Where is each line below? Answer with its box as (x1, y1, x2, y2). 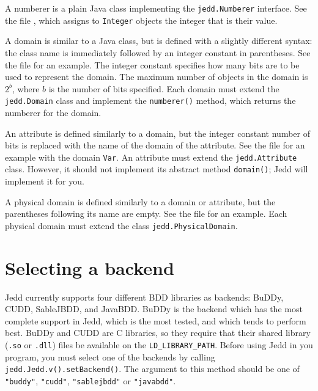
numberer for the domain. (5, 106, 102, 119)
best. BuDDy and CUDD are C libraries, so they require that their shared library (5, 326, 311, 339)
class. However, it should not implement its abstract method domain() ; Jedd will (5, 163, 308, 175)
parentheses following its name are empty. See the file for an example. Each (5, 207, 287, 220)
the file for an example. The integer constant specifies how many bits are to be (5, 58, 300, 71)
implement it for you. (5, 175, 84, 188)
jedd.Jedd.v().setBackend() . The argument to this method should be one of (5, 362, 300, 375)
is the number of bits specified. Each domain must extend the (48, 82, 279, 95)
